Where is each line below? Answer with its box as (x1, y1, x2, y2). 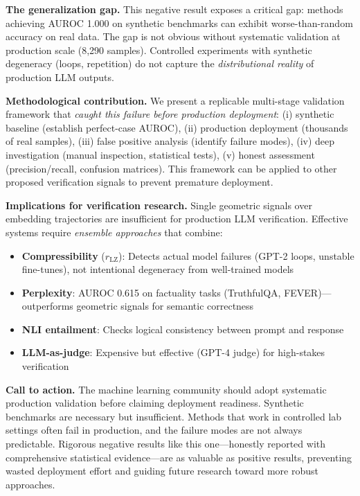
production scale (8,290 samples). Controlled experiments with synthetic (6, 42, 312, 57)
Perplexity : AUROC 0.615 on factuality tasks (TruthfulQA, (21, 285, 281, 299)
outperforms (21, 299, 73, 313)
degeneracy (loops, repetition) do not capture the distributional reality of (6, 56, 314, 71)
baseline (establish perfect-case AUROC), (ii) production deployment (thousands (6, 120, 348, 134)
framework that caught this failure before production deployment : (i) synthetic (6, 107, 334, 121)
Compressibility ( (21, 248, 105, 263)
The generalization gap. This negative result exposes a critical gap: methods (6, 2, 343, 16)
